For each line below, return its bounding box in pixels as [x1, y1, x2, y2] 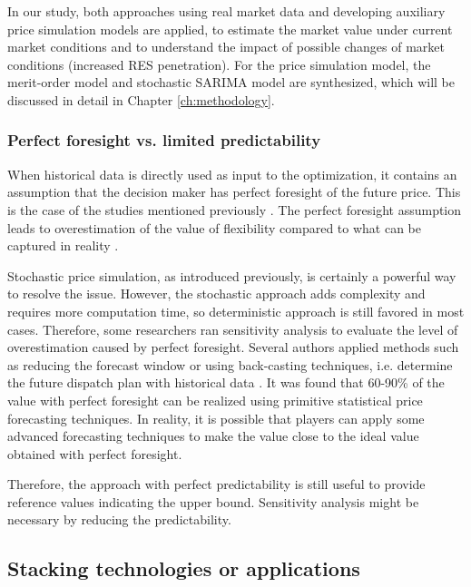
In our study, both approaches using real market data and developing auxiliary [7, 2, 446, 20]
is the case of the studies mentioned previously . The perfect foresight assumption [7, 200, 462, 219]
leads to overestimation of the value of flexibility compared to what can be [7, 218, 421, 237]
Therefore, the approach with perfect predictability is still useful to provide [7, 474, 426, 494]
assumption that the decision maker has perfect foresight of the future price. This [7, 182, 461, 201]
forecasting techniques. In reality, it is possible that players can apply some [7, 408, 425, 427]
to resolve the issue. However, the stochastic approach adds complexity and [7, 284, 426, 303]
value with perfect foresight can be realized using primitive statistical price [7, 390, 423, 409]
